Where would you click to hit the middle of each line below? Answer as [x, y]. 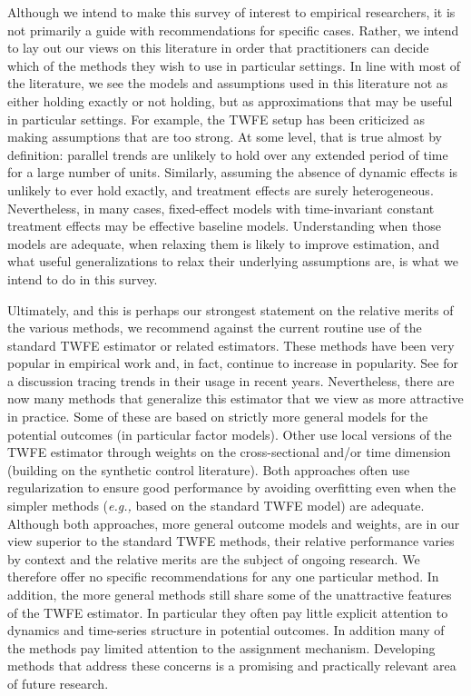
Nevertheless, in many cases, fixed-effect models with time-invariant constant [221, 208]
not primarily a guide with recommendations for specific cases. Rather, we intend [233, 30]
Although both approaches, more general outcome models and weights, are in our [234, 523]
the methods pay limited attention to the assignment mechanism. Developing [221, 647]
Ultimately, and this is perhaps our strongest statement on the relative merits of [231, 309]
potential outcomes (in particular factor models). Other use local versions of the [230, 434]
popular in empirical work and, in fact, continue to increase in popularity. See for [233, 363]
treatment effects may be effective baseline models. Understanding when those [224, 226]
